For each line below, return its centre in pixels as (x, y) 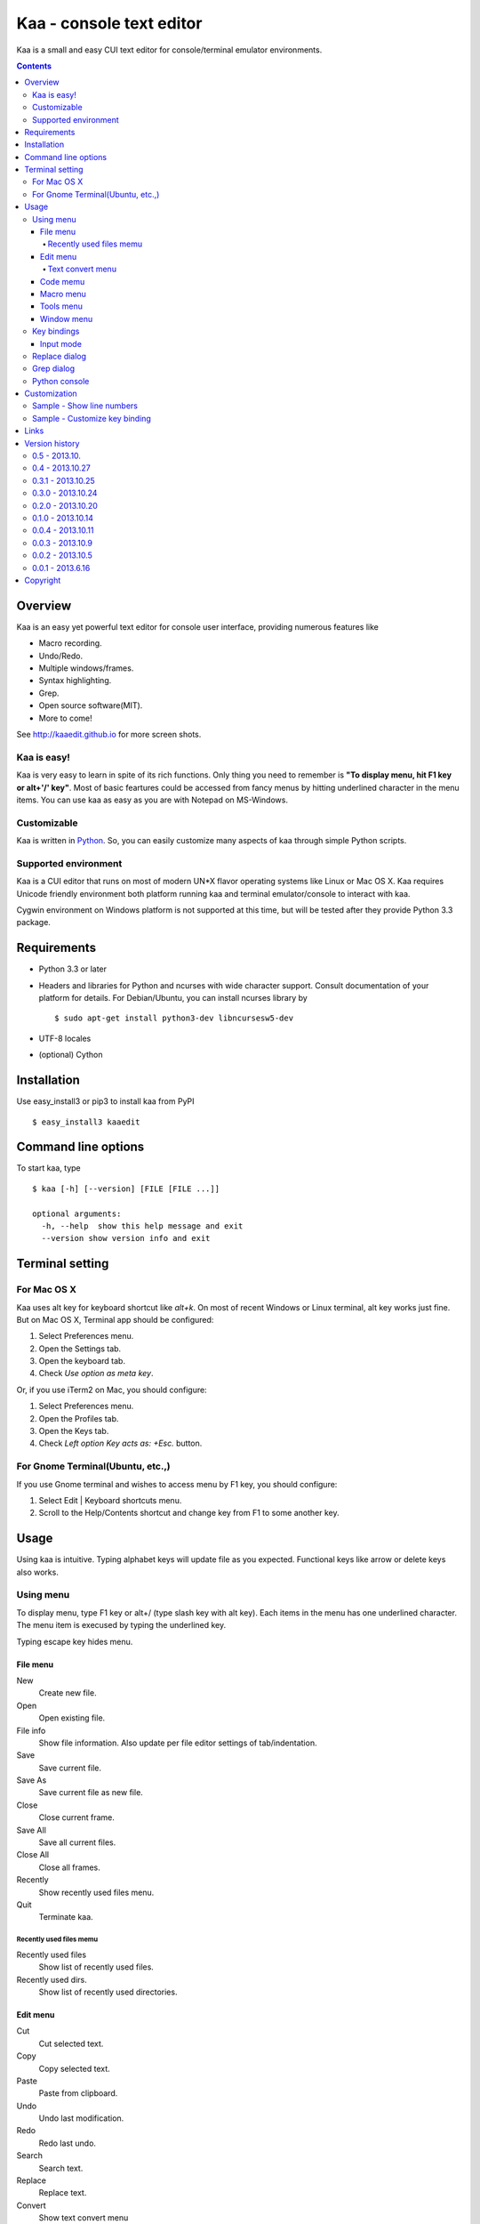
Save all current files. (77, 1842)
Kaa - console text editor (109, 23)
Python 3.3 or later (72, 969)
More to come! (65, 718)
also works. (38, 1572)
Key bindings (56, 331)
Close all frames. (70, 1867)
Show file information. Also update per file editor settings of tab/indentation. (178, 1743)
